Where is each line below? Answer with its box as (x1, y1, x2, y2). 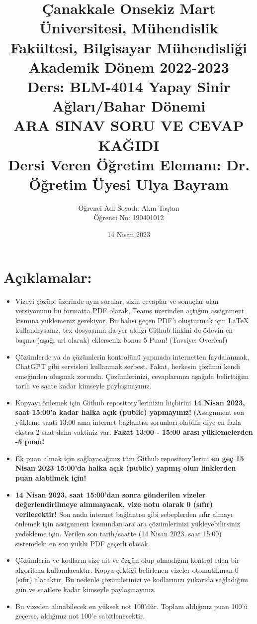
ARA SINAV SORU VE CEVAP (13, 115, 244, 135)
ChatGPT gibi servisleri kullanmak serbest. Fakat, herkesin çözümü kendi (15, 361, 240, 372)
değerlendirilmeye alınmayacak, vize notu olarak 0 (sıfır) (15, 499, 213, 509)
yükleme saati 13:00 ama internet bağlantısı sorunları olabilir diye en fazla (15, 417, 242, 427)
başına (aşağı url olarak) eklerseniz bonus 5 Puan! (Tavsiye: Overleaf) (15, 334, 228, 345)
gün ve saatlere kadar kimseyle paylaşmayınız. (15, 584, 156, 594)
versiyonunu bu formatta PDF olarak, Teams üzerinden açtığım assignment (15, 305, 245, 316)
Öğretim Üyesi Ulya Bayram (29, 173, 229, 194)
